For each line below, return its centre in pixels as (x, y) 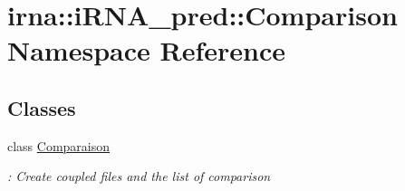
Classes (42, 107)
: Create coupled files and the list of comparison (139, 176)
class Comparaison (59, 145)
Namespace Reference (146, 50)
